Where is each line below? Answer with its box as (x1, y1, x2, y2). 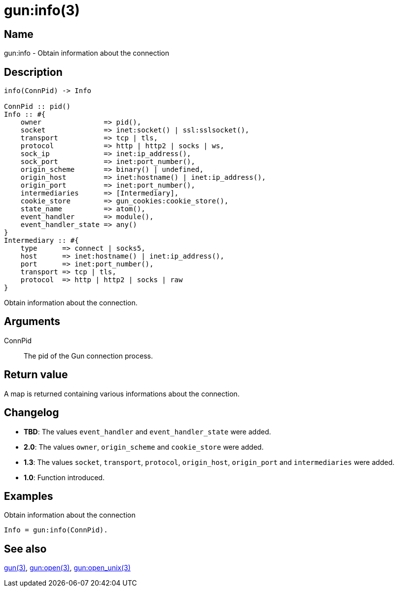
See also (4, 542, 47, 555)
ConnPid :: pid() (4, 102, 71, 111)
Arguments (4, 315, 61, 328)
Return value (4, 368, 68, 381)
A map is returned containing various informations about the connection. (4, 389, 240, 398)
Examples (4, 490, 53, 502)
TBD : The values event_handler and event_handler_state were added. (24, 427, 271, 436)
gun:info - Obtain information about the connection (4, 49, 170, 58)
